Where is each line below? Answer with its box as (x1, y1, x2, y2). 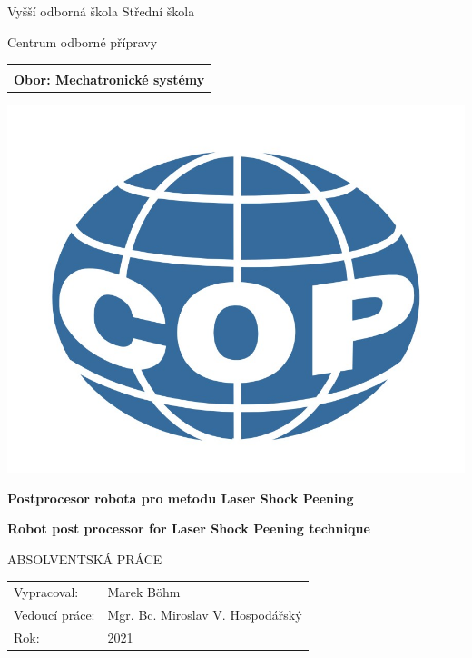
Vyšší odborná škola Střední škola (7, 2, 195, 20)
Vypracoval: (14, 583, 79, 602)
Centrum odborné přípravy (7, 32, 158, 51)
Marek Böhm (107, 583, 181, 602)
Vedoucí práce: (14, 605, 95, 624)
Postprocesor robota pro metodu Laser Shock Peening (7, 488, 354, 507)
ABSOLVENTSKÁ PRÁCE (7, 549, 162, 568)
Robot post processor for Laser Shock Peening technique (7, 519, 370, 538)
